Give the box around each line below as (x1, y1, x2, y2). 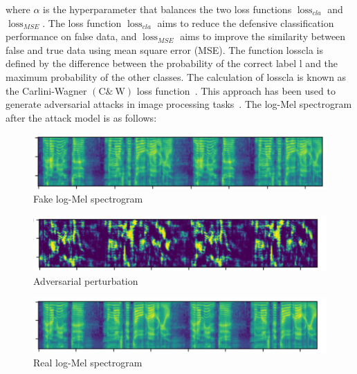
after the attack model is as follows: (6, 110, 157, 124)
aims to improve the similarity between (180, 29, 346, 44)
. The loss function (42, 15, 122, 30)
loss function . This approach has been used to (136, 83, 336, 97)
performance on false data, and (6, 29, 137, 44)
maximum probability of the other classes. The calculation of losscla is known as (6, 69, 347, 84)
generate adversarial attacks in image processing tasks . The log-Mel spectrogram (6, 97, 352, 111)
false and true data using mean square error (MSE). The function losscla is (6, 42, 323, 57)
